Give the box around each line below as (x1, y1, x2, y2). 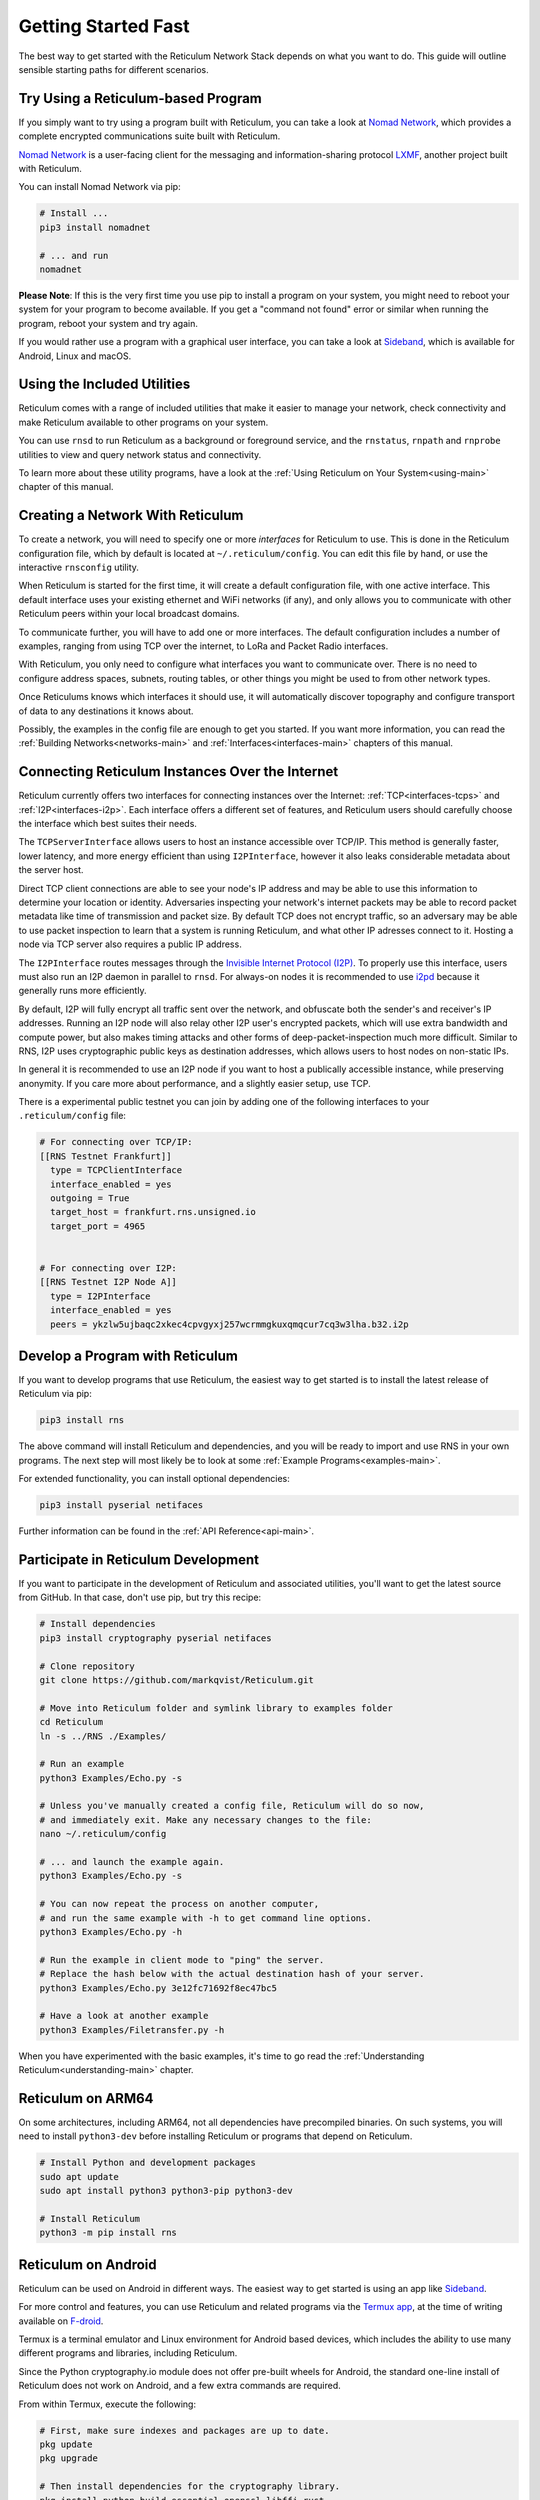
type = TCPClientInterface (50, 1165, 183, 1176)
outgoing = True (50, 1193, 130, 1204)
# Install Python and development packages (39, 2157, 257, 2169)
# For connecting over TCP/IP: (39, 1136, 194, 1148)
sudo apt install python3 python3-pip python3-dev (39, 2185, 294, 2197)
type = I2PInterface (50, 1290, 151, 1302)
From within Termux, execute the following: (18, 2398, 197, 2410)
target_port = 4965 (50, 1220, 146, 1232)
